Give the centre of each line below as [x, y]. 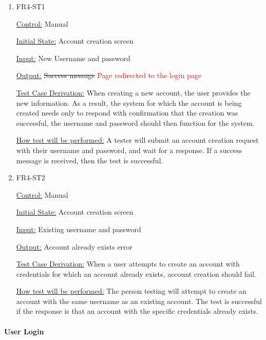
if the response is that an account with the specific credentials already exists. [137, 311]
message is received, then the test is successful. [90, 160]
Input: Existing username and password [79, 229]
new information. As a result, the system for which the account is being [129, 102]
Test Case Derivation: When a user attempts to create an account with [128, 264]
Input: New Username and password [73, 58]
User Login [24, 331]
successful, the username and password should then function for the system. [135, 122]
